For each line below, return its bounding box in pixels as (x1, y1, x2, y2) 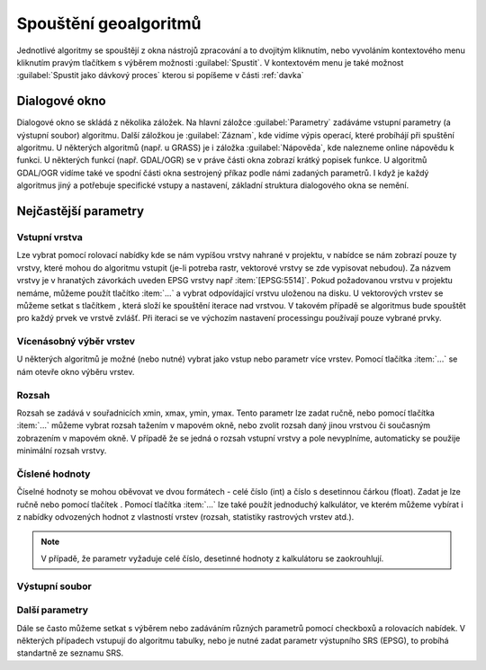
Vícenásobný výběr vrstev (16, 335, 135, 348)
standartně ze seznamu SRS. (16, 648, 124, 658)
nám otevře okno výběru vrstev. (16, 366, 135, 377)
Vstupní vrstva (16, 230, 83, 243)
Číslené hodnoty (16, 468, 91, 480)
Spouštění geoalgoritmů (16, 13, 202, 33)
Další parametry (16, 603, 89, 616)
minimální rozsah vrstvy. (16, 445, 107, 456)
